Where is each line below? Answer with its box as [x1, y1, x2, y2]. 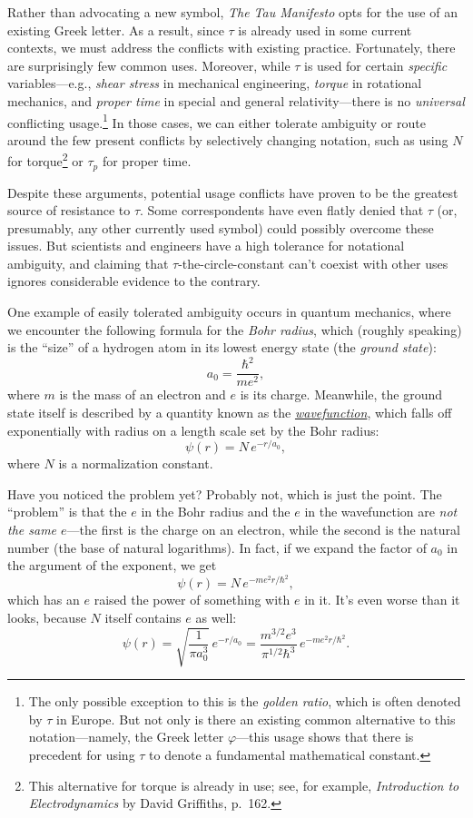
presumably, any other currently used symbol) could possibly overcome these [7, 218, 434, 237]
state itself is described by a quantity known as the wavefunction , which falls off [7, 403, 452, 422]
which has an [7, 590, 80, 609]
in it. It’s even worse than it [304, 590, 460, 609]
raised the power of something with [94, 590, 291, 609]
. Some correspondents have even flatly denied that [140, 201, 424, 220]
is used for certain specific [304, 55, 448, 74]
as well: [195, 608, 237, 627]
